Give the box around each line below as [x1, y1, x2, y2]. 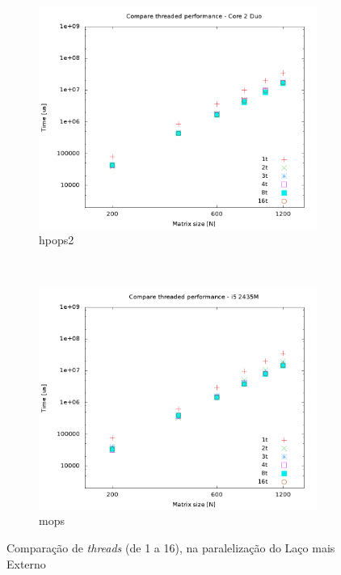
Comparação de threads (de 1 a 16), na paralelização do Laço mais [6, 539, 335, 556]
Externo [6, 555, 46, 572]
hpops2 [39, 231, 74, 248]
